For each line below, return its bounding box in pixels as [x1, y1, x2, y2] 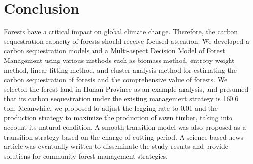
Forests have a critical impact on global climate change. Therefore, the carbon [4, 26, 238, 37]
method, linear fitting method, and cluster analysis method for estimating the [4, 64, 237, 75]
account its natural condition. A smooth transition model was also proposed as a [4, 122, 246, 132]
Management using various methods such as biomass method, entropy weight [4, 55, 235, 65]
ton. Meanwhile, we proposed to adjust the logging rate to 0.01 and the [4, 102, 218, 113]
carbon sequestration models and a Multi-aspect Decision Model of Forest [4, 45, 225, 56]
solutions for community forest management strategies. [4, 150, 168, 161]
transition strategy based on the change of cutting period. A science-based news [4, 131, 244, 142]
